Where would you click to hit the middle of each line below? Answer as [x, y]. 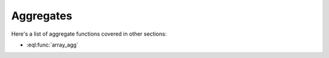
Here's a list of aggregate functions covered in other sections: [89, 34]
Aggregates [42, 16]
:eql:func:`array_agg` [52, 45]
